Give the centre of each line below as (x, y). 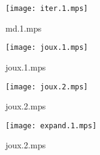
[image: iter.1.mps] (47, 9)
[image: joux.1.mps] (47, 48)
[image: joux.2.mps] (47, 87)
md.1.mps (24, 28)
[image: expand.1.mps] (51, 126)
